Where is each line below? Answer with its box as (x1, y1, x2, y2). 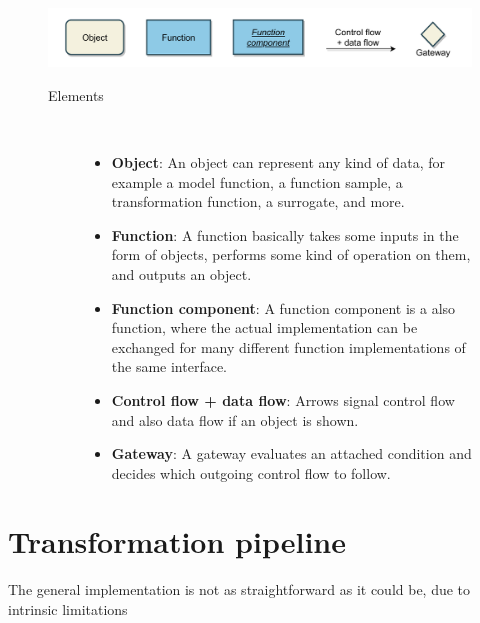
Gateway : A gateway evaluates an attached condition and (111, 443, 472, 464)
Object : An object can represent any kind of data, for (111, 151, 446, 172)
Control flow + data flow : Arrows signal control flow (111, 389, 455, 410)
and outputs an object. (111, 263, 252, 284)
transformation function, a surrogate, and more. (111, 191, 405, 212)
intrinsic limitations (8, 599, 128, 620)
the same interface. (111, 356, 228, 377)
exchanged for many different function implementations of (111, 336, 466, 357)
